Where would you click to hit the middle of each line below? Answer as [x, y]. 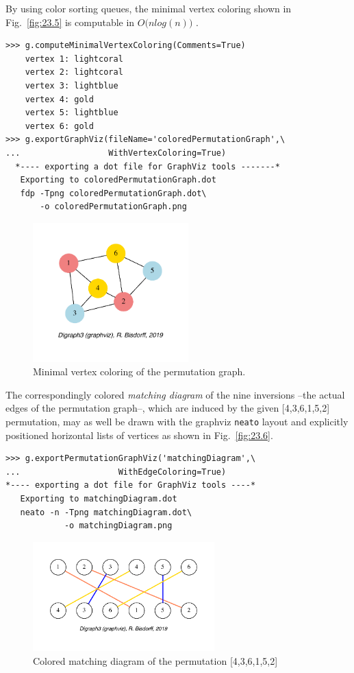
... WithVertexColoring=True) [116, 153]
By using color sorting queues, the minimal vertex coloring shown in [149, 8]
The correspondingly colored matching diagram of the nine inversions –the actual [175, 394]
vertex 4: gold [59, 99]
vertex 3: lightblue [72, 85]
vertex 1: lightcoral [74, 59]
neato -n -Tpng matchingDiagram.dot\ [106, 512]
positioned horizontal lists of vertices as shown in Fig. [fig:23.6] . [139, 435]
